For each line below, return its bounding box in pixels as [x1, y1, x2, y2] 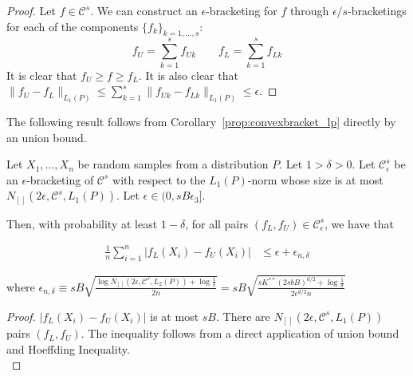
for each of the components [6, 18, 139, 34]
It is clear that [6, 66, 77, 83]
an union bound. [6, 129, 87, 145]
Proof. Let [6, 2, 56, 18]
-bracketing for [206, 2, 277, 18]
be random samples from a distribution [77, 156, 269, 172]
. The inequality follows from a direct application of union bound [81, 325, 399, 342]
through [289, 2, 329, 18]
